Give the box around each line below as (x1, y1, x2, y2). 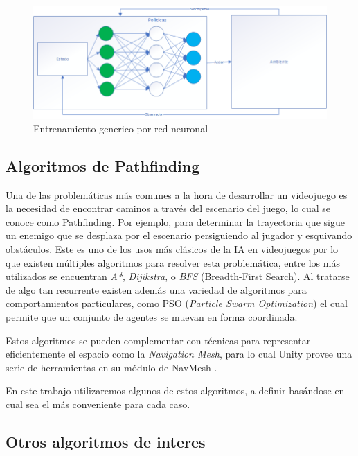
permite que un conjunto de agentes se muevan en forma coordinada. (6, 309, 298, 324)
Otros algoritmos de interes (6, 430, 206, 452)
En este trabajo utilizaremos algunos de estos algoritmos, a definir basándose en (6, 383, 345, 398)
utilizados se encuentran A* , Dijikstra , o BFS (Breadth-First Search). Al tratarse (6, 269, 350, 283)
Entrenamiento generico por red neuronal (33, 121, 208, 135)
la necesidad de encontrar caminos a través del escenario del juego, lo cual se (6, 201, 331, 216)
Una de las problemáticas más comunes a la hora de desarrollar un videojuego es (6, 187, 348, 202)
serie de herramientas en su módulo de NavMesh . (6, 360, 217, 374)
